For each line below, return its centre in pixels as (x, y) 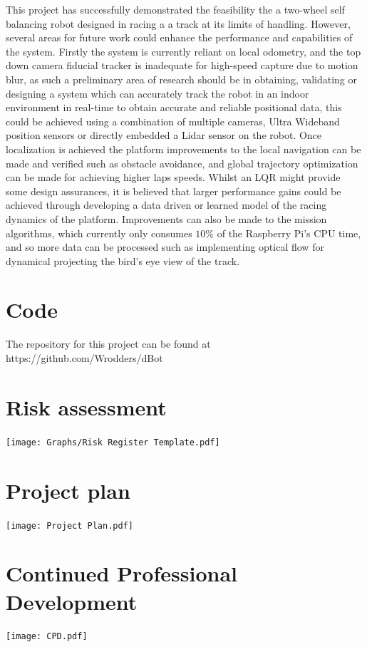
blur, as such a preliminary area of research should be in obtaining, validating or (181, 79)
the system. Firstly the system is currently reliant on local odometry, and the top (183, 51)
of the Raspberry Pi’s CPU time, (289, 233)
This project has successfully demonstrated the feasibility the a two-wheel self (175, 9)
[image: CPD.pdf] (47, 637)
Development (72, 601)
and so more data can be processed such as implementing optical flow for (165, 247)
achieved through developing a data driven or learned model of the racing (166, 205)
